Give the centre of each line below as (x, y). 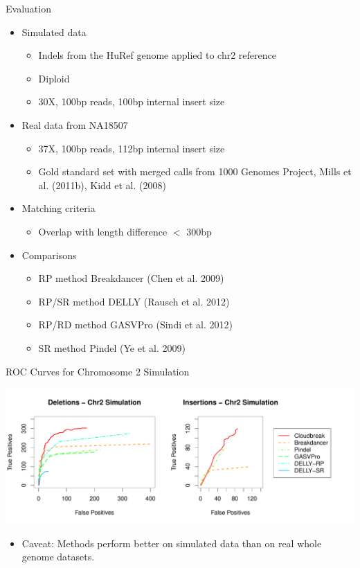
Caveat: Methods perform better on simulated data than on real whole (172, 543)
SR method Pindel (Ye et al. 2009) (112, 347)
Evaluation (28, 8)
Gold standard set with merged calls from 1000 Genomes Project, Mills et (195, 171)
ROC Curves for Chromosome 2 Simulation (98, 371)
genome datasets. (58, 557)
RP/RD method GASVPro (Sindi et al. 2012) (135, 325)
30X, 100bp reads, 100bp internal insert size (132, 101)
